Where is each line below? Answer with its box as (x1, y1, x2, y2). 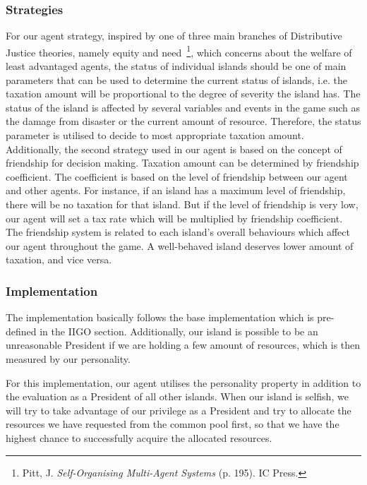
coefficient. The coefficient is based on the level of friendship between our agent (6, 169, 348, 184)
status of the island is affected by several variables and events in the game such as (6, 100, 360, 114)
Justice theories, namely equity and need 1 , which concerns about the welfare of (6, 42, 352, 59)
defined (6, 323, 37, 338)
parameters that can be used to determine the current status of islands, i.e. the (6, 72, 348, 87)
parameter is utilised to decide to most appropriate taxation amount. (6, 128, 304, 143)
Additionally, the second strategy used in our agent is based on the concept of (6, 141, 342, 156)
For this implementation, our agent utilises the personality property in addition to (6, 375, 361, 390)
